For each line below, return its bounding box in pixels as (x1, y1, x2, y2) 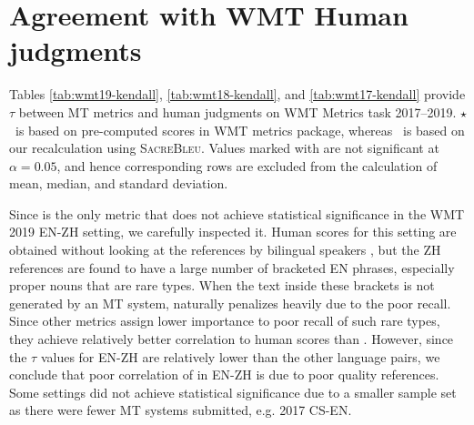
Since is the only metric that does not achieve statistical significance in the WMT (9, 204, 465, 223)
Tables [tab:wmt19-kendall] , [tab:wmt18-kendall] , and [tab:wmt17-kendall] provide (9, 85, 466, 104)
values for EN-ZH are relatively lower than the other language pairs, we (40, 347, 440, 366)
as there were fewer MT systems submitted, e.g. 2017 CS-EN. (9, 400, 352, 420)
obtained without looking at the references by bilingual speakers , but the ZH (9, 240, 441, 259)
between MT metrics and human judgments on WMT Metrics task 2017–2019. (18, 102, 457, 121)
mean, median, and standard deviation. (9, 174, 228, 193)
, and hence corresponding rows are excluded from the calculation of (56, 156, 438, 175)
